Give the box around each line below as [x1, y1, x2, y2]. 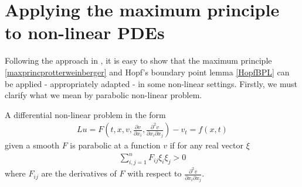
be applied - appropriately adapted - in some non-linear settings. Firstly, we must [5, 77, 297, 89]
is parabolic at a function [70, 139, 161, 151]
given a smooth [5, 139, 60, 151]
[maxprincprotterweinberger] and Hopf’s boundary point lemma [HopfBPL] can [5, 65, 290, 78]
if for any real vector [169, 139, 243, 151]
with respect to [127, 167, 182, 179]
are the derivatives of [41, 167, 117, 179]
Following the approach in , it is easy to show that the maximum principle [5, 54, 272, 67]
